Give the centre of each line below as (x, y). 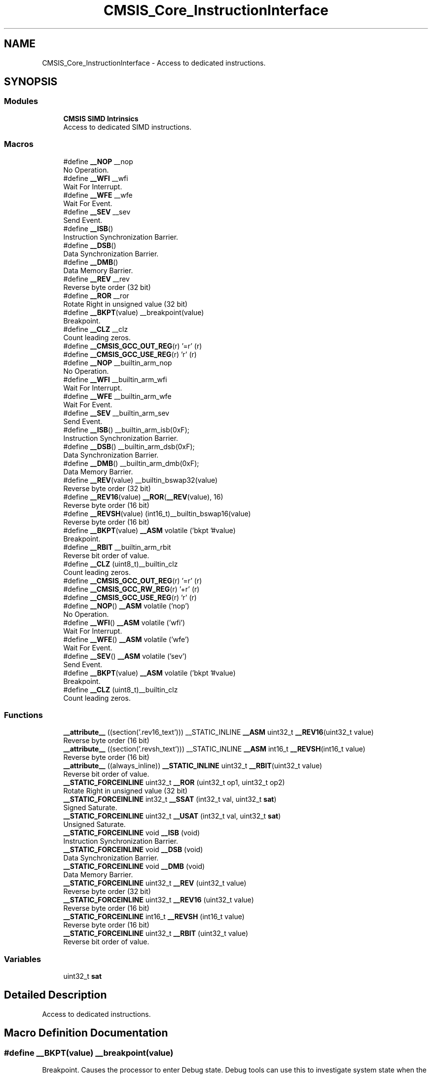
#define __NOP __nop (98, 161)
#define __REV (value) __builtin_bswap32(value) (141, 480)
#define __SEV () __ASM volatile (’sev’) (125, 656)
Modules (21, 101)
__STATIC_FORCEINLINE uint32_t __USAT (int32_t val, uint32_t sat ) (172, 816)
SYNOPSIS (31, 82)
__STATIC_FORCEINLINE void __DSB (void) (133, 850)
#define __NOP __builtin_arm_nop (118, 362)
